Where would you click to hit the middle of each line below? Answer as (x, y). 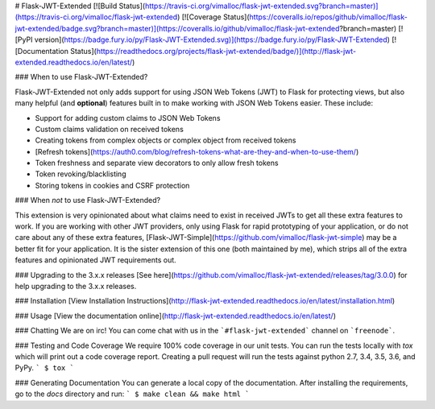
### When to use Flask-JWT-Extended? (81, 77)
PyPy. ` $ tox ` (44, 368)
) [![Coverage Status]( (213, 17)
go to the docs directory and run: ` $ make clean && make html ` (132, 394)
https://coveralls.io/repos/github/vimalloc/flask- (329, 17)
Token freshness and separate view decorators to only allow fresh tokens (157, 163)
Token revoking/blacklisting (81, 174)
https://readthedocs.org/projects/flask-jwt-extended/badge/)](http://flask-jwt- (226, 51)
